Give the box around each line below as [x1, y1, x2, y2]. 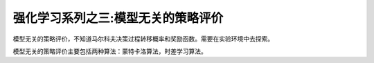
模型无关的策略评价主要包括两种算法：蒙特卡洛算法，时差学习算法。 [12, 47, 207, 55]
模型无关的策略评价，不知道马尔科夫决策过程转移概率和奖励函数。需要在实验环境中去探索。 [12, 35, 274, 43]
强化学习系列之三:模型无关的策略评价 [12, 10, 224, 26]
